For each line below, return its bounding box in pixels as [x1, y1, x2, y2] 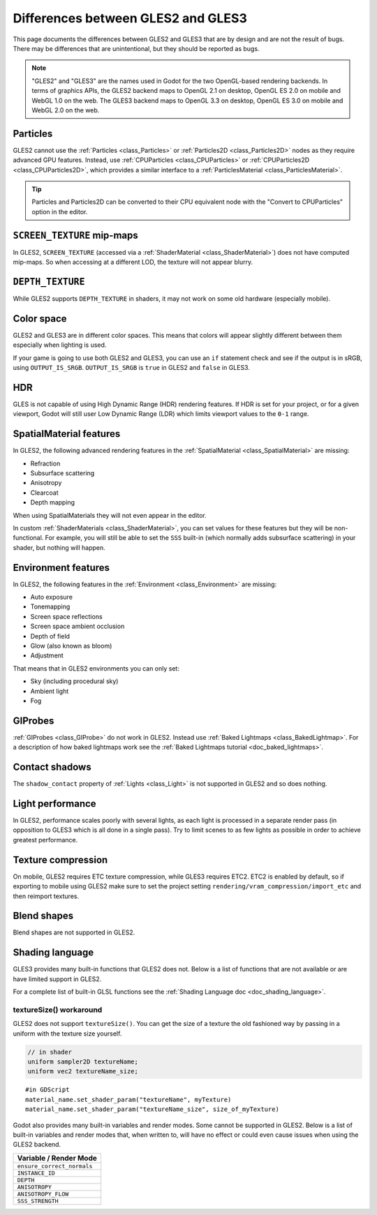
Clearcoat [30, 489, 59, 497]
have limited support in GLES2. [13, 974, 102, 983]
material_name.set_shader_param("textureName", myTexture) [25, 1096, 232, 1103]
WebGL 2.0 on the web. [31, 105, 100, 114]
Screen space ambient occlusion [30, 622, 125, 631]
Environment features [13, 562, 110, 574]
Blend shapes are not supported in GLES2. [13, 928, 135, 937]
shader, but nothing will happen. [13, 543, 106, 551]
